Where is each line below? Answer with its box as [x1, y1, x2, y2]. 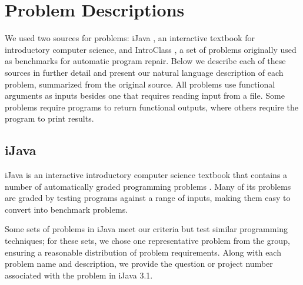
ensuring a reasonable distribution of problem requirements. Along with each [5, 246, 281, 258]
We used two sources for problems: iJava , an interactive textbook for [5, 32, 255, 44]
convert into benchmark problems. [5, 203, 128, 215]
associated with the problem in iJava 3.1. [5, 269, 153, 281]
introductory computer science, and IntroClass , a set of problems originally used [5, 43, 297, 55]
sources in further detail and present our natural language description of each [5, 66, 284, 78]
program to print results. [5, 112, 94, 125]
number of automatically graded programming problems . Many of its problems [5, 180, 291, 192]
